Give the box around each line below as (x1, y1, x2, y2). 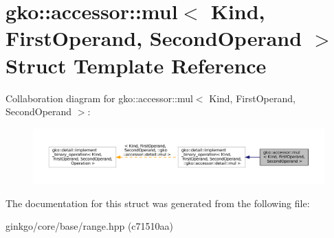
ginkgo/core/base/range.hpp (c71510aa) (5, 219, 174, 233)
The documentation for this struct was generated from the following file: (5, 195, 310, 210)
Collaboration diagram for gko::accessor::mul (5, 91, 193, 105)
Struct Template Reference (5, 51, 267, 79)
